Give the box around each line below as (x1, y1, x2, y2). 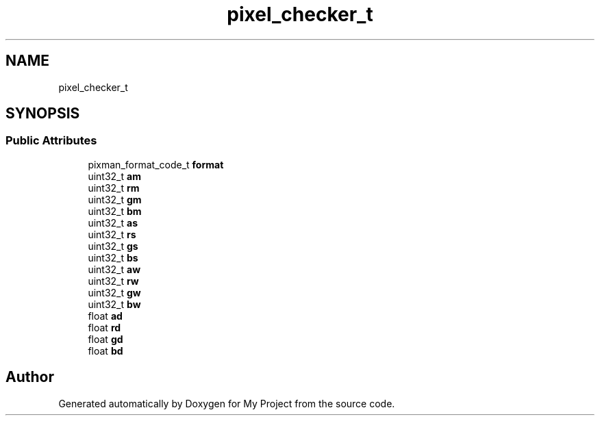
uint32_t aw (88, 263, 141, 275)
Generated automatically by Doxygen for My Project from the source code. (58, 397, 395, 409)
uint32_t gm (88, 193, 142, 205)
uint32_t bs (88, 251, 138, 264)
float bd (88, 344, 123, 357)
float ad (88, 309, 123, 322)
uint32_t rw (88, 275, 139, 287)
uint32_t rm (88, 181, 140, 194)
